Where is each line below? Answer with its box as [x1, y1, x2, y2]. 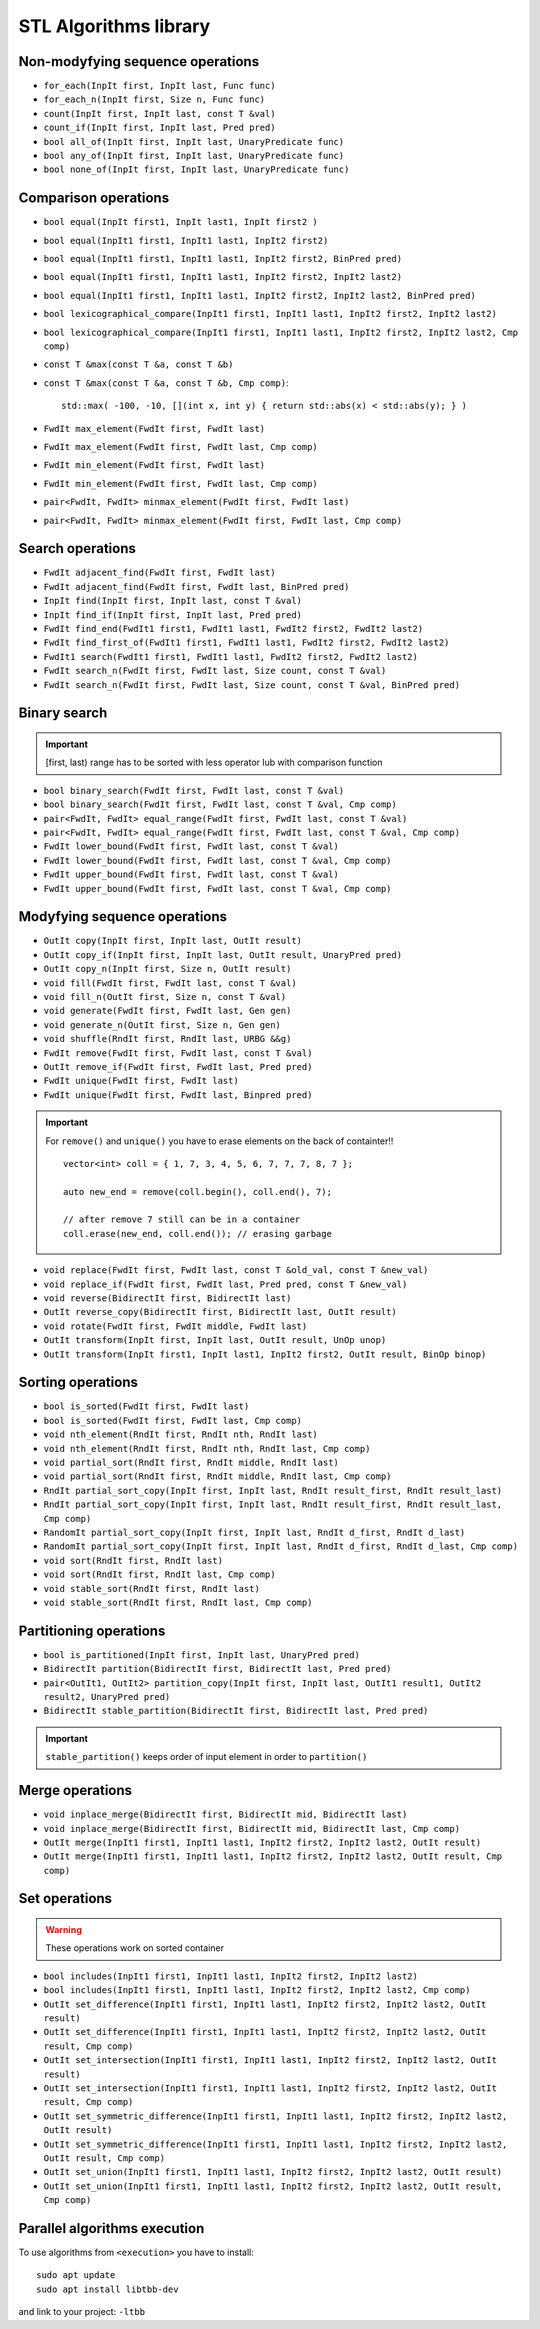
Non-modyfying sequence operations [18, 53, 260, 70]
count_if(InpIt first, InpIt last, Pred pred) [43, 122, 276, 134]
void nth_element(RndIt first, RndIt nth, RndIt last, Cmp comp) [43, 1443, 371, 1454]
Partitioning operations [18, 1622, 166, 1639]
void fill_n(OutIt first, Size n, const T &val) [43, 991, 287, 1002]
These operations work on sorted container [45, 1942, 225, 1954]
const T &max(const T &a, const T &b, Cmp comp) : [43, 376, 289, 389]
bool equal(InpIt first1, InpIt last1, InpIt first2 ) [43, 216, 319, 228]
